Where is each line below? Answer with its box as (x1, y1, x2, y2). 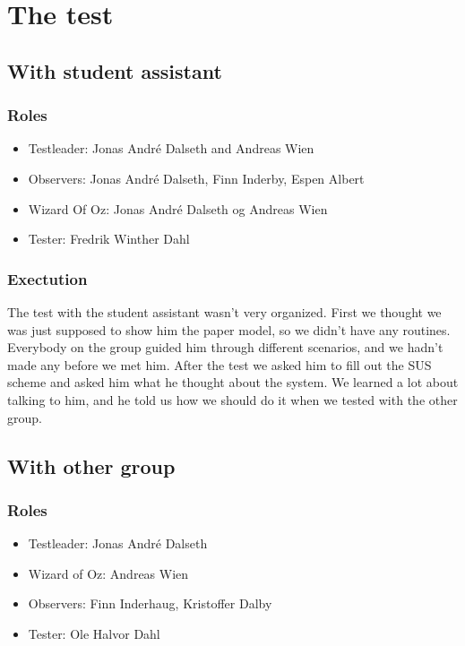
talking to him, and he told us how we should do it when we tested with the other (7, 390, 458, 409)
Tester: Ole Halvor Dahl (28, 624, 160, 642)
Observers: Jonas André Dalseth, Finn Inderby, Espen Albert (28, 168, 365, 187)
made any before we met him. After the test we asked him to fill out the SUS (7, 355, 432, 374)
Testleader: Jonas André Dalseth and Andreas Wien (28, 139, 314, 158)
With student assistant (7, 56, 222, 84)
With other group (7, 452, 176, 479)
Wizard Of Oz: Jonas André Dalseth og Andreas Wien (28, 199, 328, 218)
